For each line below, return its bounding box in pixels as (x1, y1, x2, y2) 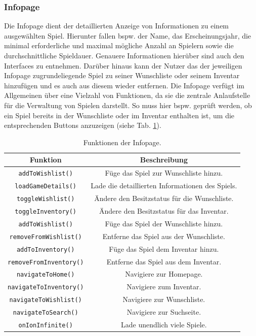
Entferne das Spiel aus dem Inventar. (106, 256, 222, 266)
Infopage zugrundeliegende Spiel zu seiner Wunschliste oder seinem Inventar (4, 70, 240, 81)
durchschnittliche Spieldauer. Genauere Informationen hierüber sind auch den (4, 50, 244, 60)
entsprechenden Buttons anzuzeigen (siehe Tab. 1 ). (4, 120, 161, 130)
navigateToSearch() (13, 309, 78, 317)
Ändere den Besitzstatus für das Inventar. (99, 205, 229, 216)
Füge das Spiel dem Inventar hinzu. (109, 243, 219, 254)
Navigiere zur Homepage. (125, 268, 203, 279)
